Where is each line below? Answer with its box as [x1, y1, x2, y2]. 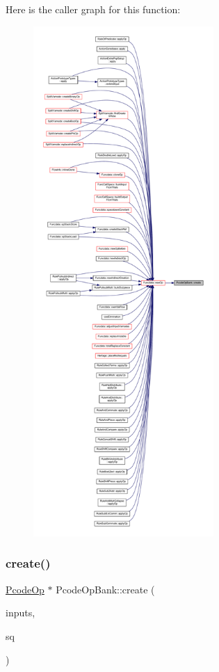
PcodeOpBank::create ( [56, 582, 155, 596]
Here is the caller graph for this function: [6, 2, 181, 16]
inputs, [6, 605, 35, 620]
